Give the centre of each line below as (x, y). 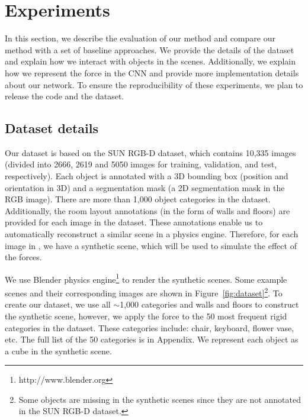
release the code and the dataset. (65, 96)
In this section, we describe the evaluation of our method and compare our (140, 38)
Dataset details (52, 128)
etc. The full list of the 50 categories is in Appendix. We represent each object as (152, 339)
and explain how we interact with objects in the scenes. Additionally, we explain (150, 61)
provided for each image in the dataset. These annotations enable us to (134, 222)
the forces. (23, 257)
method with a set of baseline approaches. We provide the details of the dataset (150, 49)
